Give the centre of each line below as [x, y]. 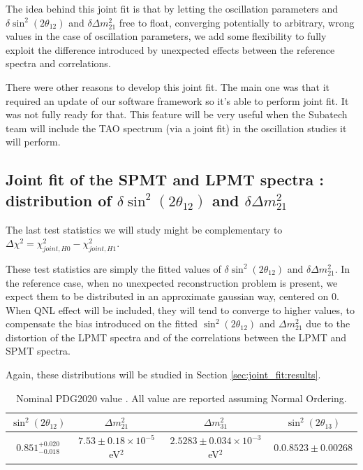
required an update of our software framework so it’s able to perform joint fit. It [177, 100]
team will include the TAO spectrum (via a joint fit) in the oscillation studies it [176, 128]
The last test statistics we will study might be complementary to [144, 229]
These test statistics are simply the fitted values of [113, 268]
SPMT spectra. [38, 351]
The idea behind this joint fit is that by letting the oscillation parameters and [172, 8]
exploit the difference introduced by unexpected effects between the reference [170, 49]
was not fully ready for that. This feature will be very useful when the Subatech [177, 114]
